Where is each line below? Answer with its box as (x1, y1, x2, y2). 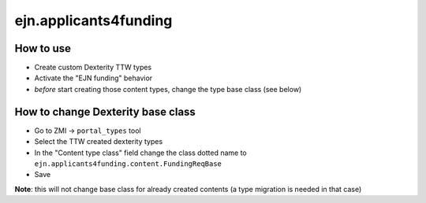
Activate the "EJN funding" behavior (34, 73, 153, 83)
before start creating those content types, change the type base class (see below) (34, 84, 302, 94)
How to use (14, 42, 71, 55)
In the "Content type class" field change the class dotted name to (34, 148, 248, 157)
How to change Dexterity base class (14, 105, 196, 118)
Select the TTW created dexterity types (34, 137, 163, 146)
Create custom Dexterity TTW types (34, 63, 152, 72)
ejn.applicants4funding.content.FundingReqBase (34, 159, 222, 168)
